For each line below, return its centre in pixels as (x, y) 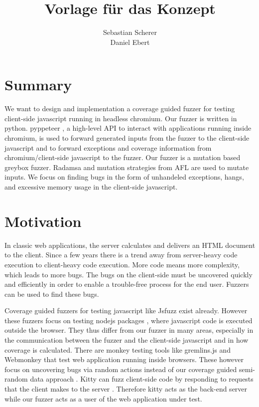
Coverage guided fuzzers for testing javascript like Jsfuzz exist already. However (126, 310)
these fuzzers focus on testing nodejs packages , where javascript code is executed (129, 320)
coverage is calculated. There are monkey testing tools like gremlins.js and (118, 349)
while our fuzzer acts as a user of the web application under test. (103, 398)
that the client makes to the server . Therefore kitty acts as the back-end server (126, 389)
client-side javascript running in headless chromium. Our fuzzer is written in (121, 118)
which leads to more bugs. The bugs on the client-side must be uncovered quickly (129, 274)
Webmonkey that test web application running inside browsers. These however (124, 359)
